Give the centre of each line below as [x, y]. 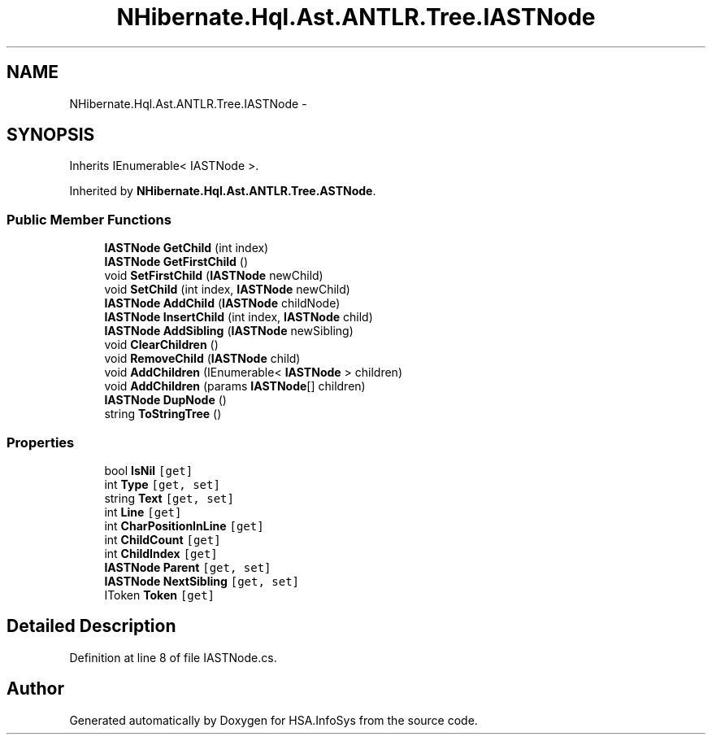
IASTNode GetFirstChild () [176, 262]
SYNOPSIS [51, 135]
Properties [41, 442]
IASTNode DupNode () [165, 400]
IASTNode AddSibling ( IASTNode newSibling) [229, 331]
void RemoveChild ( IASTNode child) [202, 359]
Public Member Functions [89, 219]
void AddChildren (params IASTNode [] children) [235, 386]
